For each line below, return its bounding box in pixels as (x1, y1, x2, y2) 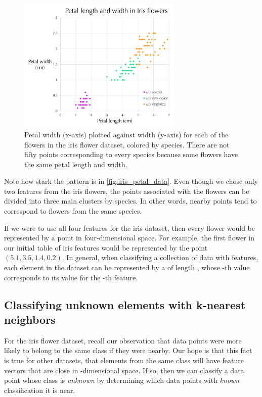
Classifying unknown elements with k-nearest (4, 296, 246, 312)
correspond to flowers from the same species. (4, 206, 142, 216)
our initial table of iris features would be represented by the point (4, 242, 208, 253)
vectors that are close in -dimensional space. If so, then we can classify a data (4, 365, 244, 375)
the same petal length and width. (24, 159, 127, 169)
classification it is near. (4, 384, 75, 395)
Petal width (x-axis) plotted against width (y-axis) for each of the (24, 129, 229, 139)
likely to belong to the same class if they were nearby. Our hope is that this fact (4, 345, 252, 356)
